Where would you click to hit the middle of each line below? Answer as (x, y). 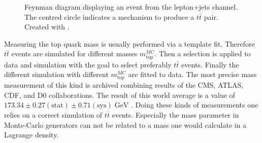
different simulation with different (56, 74)
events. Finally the (210, 64)
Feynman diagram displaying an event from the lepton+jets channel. (131, 7)
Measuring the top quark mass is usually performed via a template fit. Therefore (129, 43)
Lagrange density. (31, 135)
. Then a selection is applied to (203, 53)
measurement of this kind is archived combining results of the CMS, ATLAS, (124, 85)
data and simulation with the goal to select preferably (88, 64)
